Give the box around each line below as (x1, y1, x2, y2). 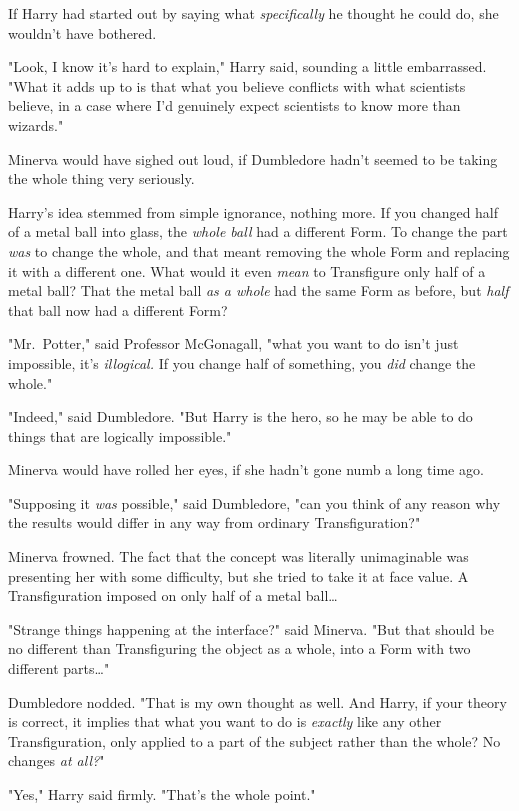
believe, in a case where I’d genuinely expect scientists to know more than (8, 95, 461, 116)
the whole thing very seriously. (8, 168, 195, 189)
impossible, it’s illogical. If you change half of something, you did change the (8, 352, 476, 373)
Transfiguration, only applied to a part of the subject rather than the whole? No (8, 730, 501, 751)
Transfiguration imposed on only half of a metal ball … (8, 585, 338, 606)
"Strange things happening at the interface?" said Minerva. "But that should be (8, 618, 495, 639)
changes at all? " (8, 750, 105, 771)
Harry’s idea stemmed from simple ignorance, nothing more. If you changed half (8, 201, 499, 222)
